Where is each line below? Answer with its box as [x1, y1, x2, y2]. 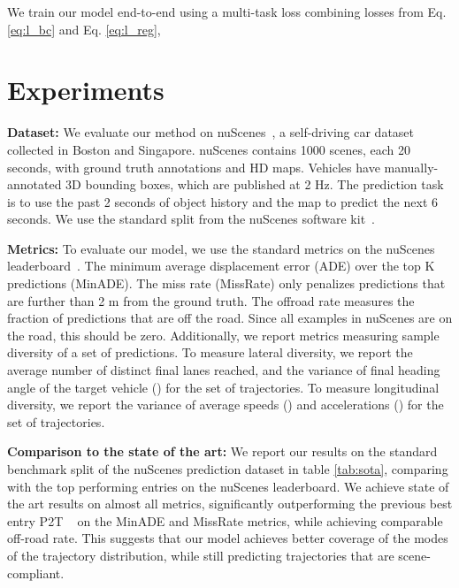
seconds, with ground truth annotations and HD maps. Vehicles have [7, 157, 380, 176]
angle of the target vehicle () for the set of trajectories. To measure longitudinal [7, 378, 440, 396]
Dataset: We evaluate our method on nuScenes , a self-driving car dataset [7, 123, 415, 141]
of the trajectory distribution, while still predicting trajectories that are [7, 546, 394, 564]
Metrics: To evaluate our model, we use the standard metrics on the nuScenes [7, 239, 435, 257]
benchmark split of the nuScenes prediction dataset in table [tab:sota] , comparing [7, 460, 448, 477]
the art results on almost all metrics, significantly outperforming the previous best [7, 494, 453, 513]
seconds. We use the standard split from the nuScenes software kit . [7, 210, 375, 228]
